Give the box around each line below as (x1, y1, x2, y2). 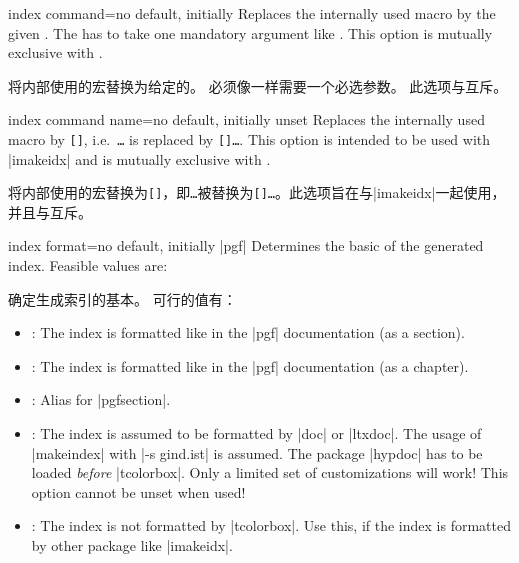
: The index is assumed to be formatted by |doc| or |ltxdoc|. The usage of (31, 423, 482, 444)
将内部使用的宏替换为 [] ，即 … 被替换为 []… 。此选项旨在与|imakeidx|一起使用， (8, 182, 506, 203)
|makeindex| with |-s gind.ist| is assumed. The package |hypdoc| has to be (31, 442, 483, 463)
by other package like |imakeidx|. (31, 535, 233, 555)
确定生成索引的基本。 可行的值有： (8, 288, 237, 309)
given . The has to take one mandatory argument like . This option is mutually (8, 22, 493, 43)
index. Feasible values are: (8, 255, 168, 276)
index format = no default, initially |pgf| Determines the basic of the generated (8, 235, 484, 256)
